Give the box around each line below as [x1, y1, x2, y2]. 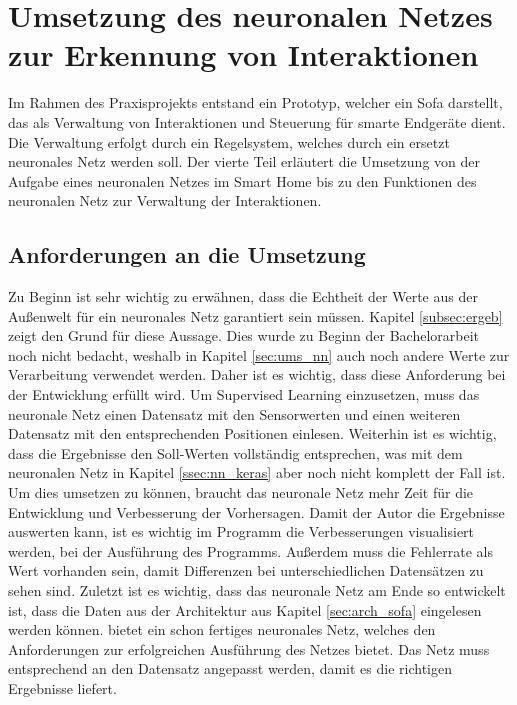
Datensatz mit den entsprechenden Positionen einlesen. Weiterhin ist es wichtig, [8, 423, 497, 444]
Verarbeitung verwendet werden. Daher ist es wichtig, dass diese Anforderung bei [8, 364, 506, 385]
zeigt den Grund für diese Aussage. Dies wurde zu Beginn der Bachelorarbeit [8, 325, 479, 346]
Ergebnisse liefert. [8, 677, 117, 698]
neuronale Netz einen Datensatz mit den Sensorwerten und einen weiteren [8, 403, 461, 424]
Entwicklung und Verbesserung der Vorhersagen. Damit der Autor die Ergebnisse [8, 501, 505, 522]
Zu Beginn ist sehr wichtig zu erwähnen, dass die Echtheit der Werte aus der [8, 286, 478, 307]
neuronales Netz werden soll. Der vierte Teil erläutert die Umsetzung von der [8, 151, 480, 172]
